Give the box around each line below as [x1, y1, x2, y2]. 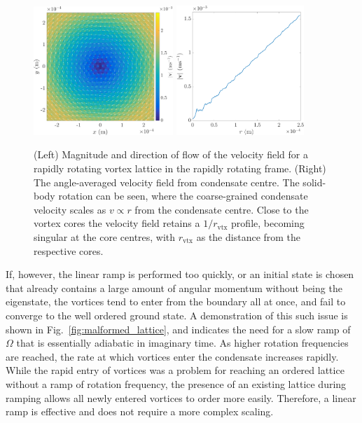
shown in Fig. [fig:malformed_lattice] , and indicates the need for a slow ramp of [6, 321, 351, 336]
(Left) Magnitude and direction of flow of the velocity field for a [34, 147, 308, 162]
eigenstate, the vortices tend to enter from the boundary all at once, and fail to [6, 294, 346, 309]
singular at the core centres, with [34, 229, 176, 244]
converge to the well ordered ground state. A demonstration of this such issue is [6, 307, 348, 322]
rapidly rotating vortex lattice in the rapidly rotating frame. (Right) [34, 161, 326, 176]
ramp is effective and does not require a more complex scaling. [6, 404, 274, 419]
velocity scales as [34, 202, 106, 216]
